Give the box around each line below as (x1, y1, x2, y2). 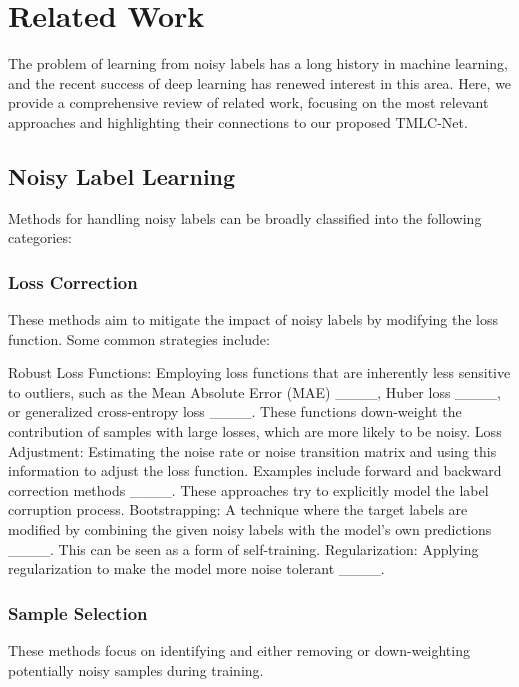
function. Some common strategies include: (8, 328, 270, 349)
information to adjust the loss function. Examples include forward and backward (8, 460, 502, 481)
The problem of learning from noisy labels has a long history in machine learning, (8, 53, 508, 74)
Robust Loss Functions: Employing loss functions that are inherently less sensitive (8, 362, 511, 383)
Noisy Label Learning (8, 160, 236, 191)
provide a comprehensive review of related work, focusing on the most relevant (8, 92, 489, 113)
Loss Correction (8, 269, 138, 294)
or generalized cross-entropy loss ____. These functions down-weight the (8, 401, 462, 422)
